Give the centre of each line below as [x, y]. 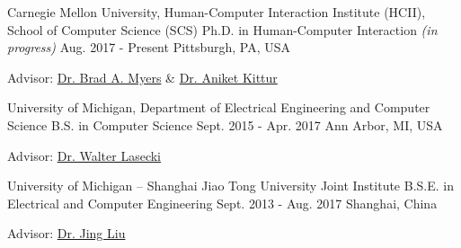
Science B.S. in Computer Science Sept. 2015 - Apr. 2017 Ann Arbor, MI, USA [225, 124]
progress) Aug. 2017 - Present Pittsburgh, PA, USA [149, 47]
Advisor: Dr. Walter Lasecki [84, 155]
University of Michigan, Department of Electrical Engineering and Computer [219, 107]
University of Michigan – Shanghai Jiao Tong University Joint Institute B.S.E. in [231, 186]
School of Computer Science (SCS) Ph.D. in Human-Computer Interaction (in [222, 29]
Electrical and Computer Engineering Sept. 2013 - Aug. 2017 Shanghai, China [222, 203]
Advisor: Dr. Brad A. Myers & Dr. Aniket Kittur [142, 77]
